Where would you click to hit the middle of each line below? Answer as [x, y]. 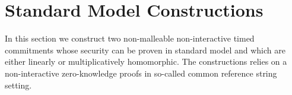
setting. [18, 85]
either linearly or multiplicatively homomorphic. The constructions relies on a [146, 61]
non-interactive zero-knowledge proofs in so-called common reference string [141, 73]
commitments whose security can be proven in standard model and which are [145, 50]
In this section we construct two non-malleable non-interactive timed [130, 38]
